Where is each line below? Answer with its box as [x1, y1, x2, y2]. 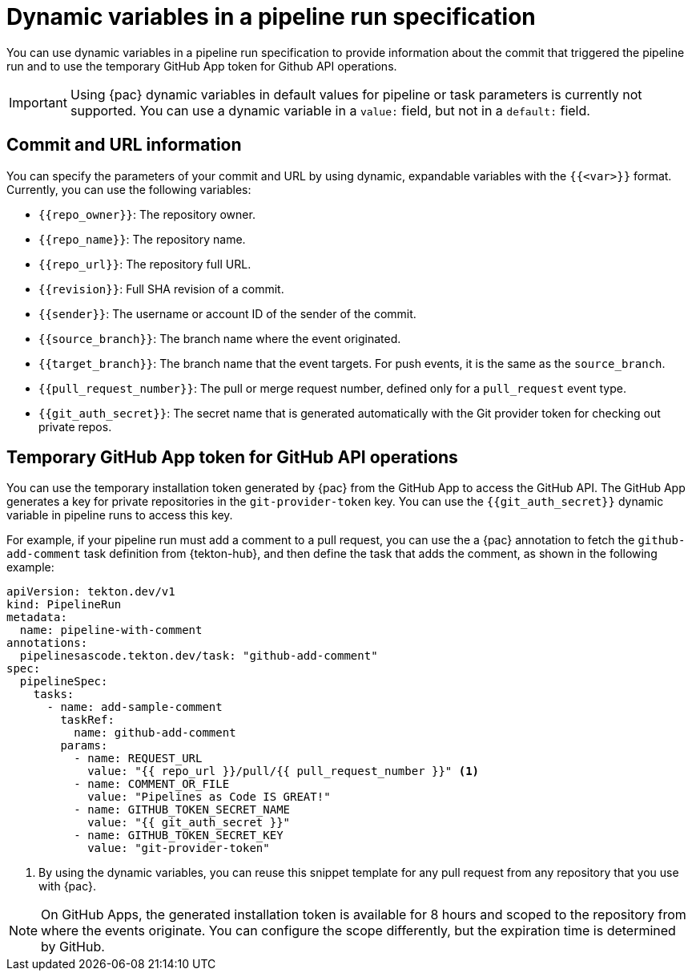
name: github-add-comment [74, 726, 236, 740]
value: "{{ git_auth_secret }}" [87, 816, 291, 830]
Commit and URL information [6, 135, 242, 155]
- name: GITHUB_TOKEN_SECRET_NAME [74, 803, 291, 817]
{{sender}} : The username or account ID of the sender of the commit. [38, 306, 416, 321]
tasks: [33, 688, 74, 701]
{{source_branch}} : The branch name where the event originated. [38, 331, 401, 345]
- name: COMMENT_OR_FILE [74, 777, 230, 791]
